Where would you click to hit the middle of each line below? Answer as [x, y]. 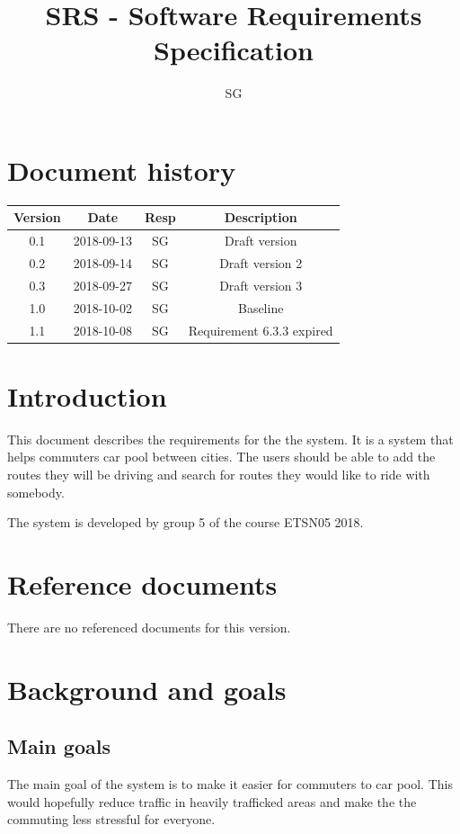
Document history [122, 170]
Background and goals [147, 689]
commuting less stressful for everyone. [111, 819]
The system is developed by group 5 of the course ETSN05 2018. [186, 522]
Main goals [59, 746]
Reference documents [142, 583]
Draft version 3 [261, 285]
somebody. [36, 492]
